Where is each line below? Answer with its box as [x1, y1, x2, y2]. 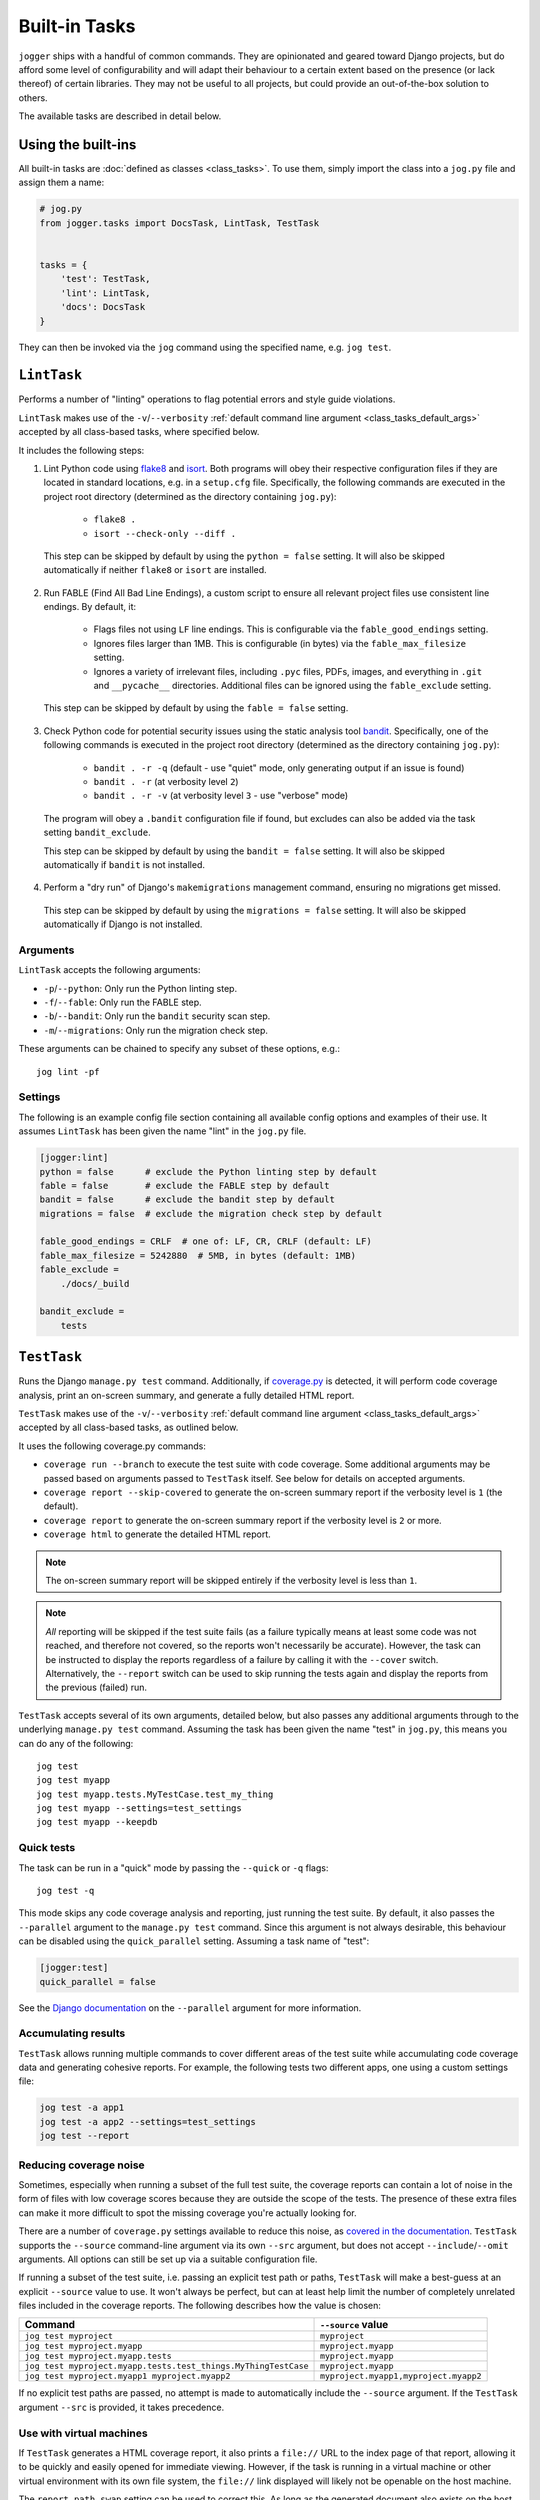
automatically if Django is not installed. [43, 918, 203, 930]
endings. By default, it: [43, 601, 137, 613]
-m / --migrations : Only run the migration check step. [43, 1024, 269, 1036]
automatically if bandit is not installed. [43, 858, 205, 870]
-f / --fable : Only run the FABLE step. [43, 996, 202, 1009]
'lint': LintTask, [60, 287, 151, 299]
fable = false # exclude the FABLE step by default [39, 1180, 330, 1191]
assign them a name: [18, 176, 105, 189]
